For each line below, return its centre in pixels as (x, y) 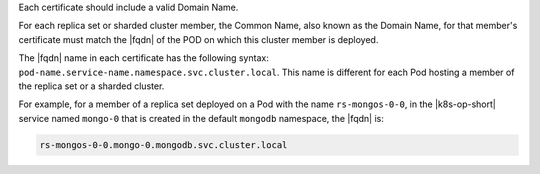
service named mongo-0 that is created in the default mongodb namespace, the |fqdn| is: (201, 118)
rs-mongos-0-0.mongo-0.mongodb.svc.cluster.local (163, 144)
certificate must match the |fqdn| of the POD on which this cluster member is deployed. (198, 39)
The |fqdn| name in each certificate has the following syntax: (143, 58)
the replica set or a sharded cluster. (91, 86)
